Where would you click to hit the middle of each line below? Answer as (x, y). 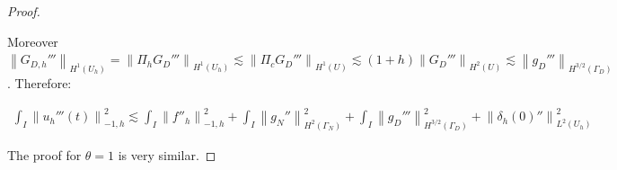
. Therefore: (40, 82)
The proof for (44, 155)
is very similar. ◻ (167, 155)
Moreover (33, 41)
